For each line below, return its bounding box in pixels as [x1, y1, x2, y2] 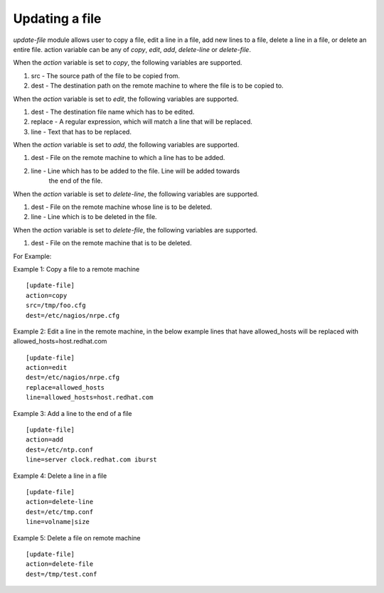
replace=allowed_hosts [26, 383, 105, 391]
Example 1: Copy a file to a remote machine [13, 265, 140, 273]
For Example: [13, 252, 52, 260]
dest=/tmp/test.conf [26, 570, 97, 578]
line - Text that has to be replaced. [31, 127, 132, 136]
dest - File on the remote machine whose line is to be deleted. [31, 203, 213, 211]
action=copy [26, 292, 68, 299]
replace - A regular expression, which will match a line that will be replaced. [31, 117, 252, 126]
